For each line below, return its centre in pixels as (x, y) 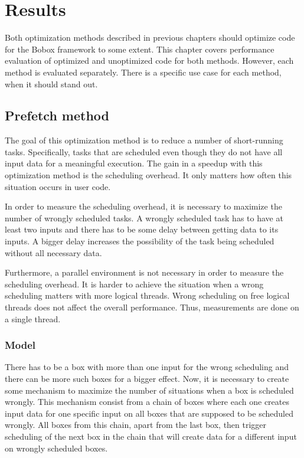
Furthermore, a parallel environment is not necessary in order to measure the (144, 272)
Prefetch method (57, 115)
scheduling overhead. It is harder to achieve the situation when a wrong (134, 284)
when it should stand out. (51, 84)
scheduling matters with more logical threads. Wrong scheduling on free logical (147, 295)
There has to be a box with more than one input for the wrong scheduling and (147, 367)
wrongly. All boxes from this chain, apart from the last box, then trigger (136, 425)
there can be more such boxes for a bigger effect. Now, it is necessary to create (147, 379)
